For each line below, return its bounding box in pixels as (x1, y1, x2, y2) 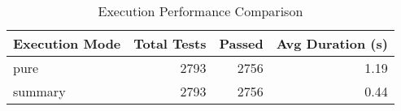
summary (13, 82, 66, 100)
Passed (219, 34, 264, 53)
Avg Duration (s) (276, 34, 388, 53)
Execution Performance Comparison (98, 2, 303, 20)
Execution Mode (13, 34, 121, 53)
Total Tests (133, 34, 207, 53)
